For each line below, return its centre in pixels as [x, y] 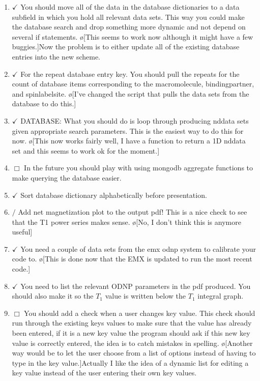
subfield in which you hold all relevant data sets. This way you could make [128, 17]
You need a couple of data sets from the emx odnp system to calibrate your [138, 248]
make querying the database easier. [67, 177]
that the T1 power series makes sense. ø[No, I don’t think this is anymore [126, 222]
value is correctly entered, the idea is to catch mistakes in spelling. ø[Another [132, 343]
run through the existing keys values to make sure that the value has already [132, 323]
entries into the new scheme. [56, 56]
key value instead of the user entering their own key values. [104, 373]
